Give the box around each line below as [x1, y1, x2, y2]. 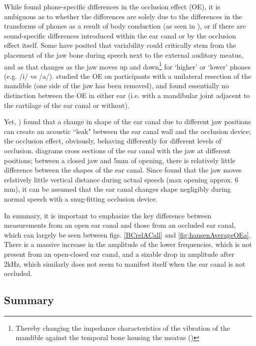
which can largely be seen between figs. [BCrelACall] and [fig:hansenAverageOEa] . [4, 229, 251, 240]
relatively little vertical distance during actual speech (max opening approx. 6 [4, 174, 238, 184]
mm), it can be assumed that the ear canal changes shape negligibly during [4, 184, 231, 194]
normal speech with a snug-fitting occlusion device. [4, 193, 158, 204]
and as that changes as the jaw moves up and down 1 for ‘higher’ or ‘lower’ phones [4, 60, 251, 71]
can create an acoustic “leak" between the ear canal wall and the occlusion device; [4, 126, 251, 136]
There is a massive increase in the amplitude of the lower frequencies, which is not [4, 239, 252, 249]
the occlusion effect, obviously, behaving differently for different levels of [4, 136, 222, 146]
